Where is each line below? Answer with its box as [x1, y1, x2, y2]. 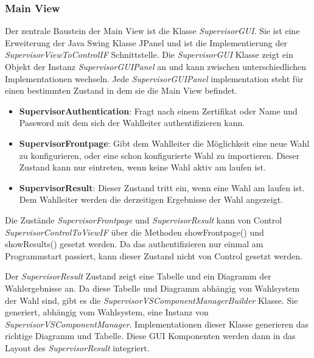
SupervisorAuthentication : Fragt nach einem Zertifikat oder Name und [19, 104, 298, 117]
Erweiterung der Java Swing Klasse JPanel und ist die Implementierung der [5, 36, 287, 49]
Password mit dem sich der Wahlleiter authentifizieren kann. [19, 116, 245, 129]
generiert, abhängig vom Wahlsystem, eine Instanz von [5, 306, 209, 318]
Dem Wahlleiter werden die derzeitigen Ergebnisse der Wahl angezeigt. [19, 193, 283, 206]
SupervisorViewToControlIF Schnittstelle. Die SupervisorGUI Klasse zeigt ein [5, 48, 293, 61]
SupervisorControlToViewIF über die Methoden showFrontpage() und [5, 225, 264, 238]
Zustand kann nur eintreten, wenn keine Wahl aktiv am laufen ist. [19, 161, 266, 174]
